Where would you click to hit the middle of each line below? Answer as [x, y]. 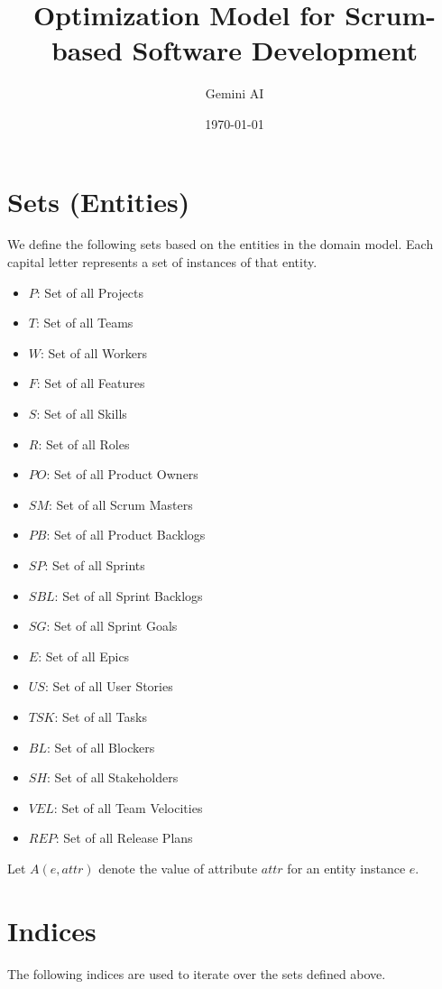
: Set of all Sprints [95, 564]
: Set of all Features [91, 383]
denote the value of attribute [178, 868]
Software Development [275, 50]
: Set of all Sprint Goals [112, 626]
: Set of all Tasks [101, 716]
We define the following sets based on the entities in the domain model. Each [221, 244]
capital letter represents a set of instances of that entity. [162, 262]
